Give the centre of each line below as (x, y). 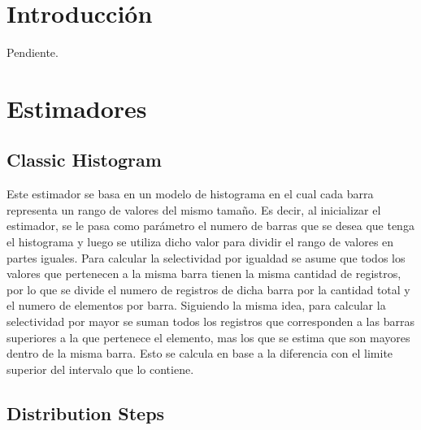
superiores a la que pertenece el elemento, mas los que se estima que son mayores (208, 337)
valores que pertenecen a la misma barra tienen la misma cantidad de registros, (204, 274)
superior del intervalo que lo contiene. (100, 369)
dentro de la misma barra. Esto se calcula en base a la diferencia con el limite (200, 353)
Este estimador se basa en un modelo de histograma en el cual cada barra (190, 194)
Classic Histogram (84, 160)
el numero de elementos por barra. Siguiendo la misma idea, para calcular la (196, 305)
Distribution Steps (86, 413)
